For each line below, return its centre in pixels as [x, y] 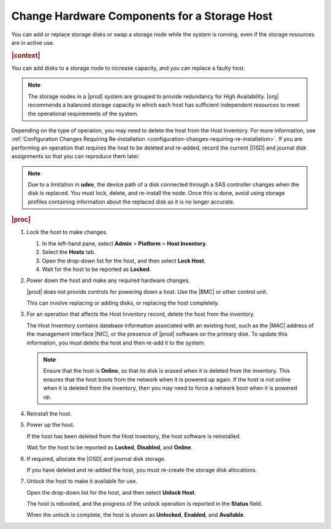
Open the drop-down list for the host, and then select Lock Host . [124, 261]
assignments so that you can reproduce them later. [76, 156]
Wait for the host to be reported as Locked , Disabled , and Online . [110, 447]
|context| [26, 55]
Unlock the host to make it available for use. [82, 481]
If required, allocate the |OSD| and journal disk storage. [96, 459]
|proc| [21, 219]
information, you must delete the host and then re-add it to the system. [116, 343]
